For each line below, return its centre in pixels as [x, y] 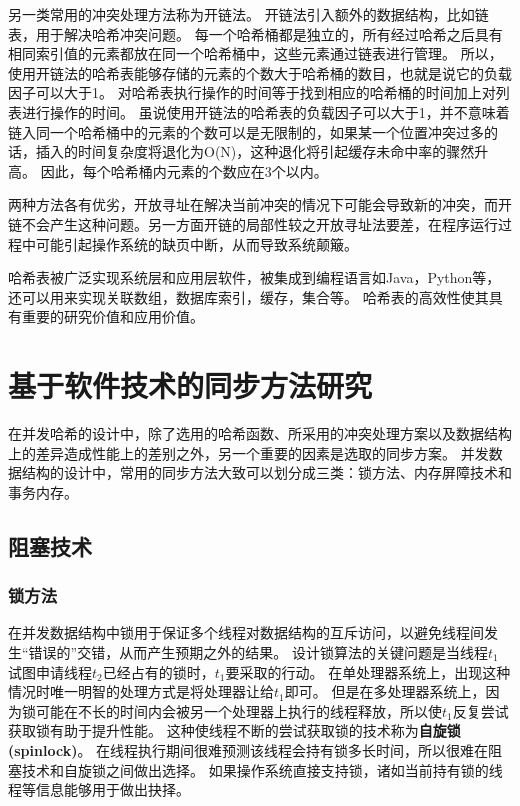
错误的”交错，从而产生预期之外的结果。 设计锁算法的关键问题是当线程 [258, 652]
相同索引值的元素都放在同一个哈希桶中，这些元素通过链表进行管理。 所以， [255, 53]
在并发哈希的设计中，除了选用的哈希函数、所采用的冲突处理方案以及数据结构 [260, 433]
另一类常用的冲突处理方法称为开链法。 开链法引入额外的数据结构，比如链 [248, 14]
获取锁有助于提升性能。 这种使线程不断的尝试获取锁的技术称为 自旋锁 [234, 730]
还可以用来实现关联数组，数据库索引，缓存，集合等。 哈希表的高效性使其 [248, 296]
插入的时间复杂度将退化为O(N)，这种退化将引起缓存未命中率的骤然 [255, 151]
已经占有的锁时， [158, 671]
